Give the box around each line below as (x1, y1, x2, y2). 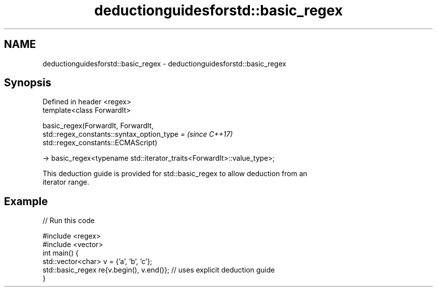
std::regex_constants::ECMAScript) (42, 138, 158, 147)
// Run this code (42, 216, 95, 225)
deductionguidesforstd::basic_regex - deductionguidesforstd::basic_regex (42, 59, 286, 68)
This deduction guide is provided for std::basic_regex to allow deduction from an (42, 169, 307, 178)
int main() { (42, 249, 79, 258)
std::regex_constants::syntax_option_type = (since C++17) (42, 130, 233, 139)
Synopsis (4, 76, 51, 89)
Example (4, 195, 48, 208)
